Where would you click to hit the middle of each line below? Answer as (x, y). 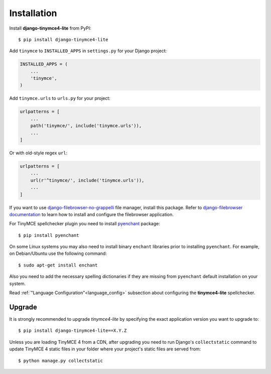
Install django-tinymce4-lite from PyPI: (50, 28)
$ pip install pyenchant (49, 235)
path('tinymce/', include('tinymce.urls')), (86, 126)
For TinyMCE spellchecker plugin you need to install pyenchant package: (85, 224)
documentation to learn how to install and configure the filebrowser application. (92, 214)
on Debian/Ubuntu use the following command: (58, 253)
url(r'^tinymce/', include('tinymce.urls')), (87, 180)
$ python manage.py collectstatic (60, 360)
